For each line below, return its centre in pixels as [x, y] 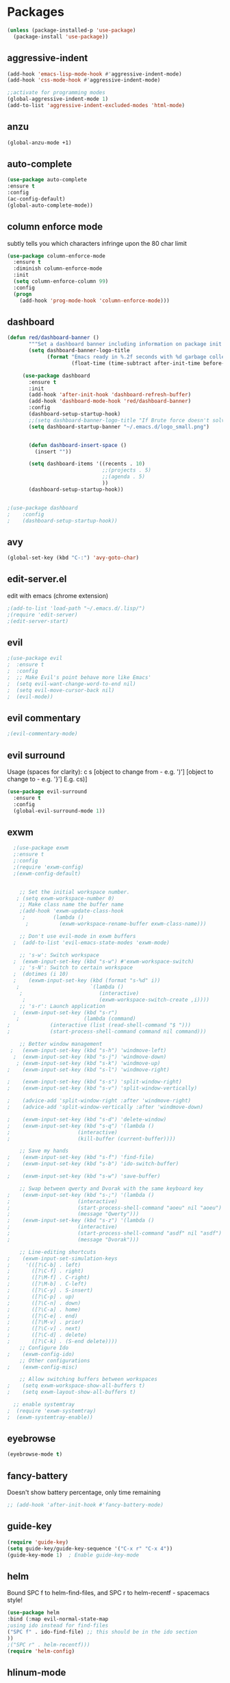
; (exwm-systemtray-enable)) [50, 1417]
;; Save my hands [44, 1151]
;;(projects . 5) [127, 470]
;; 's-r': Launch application [63, 1006]
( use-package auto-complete [47, 180]
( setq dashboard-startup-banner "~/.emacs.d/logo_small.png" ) [119, 426]
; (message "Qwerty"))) [73, 1214]
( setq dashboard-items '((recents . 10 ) [87, 464]
